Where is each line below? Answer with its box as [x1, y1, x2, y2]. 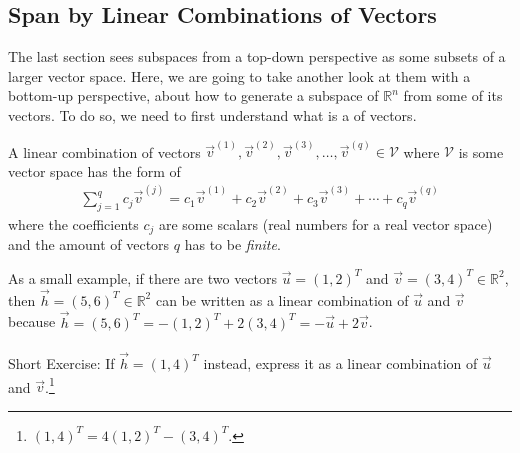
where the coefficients [8, 213, 139, 234]
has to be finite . [184, 234, 281, 255]
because [8, 311, 56, 332]
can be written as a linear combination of [155, 289, 409, 310]
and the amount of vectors [8, 234, 170, 255]
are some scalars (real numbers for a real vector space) [158, 213, 493, 234]
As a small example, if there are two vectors [8, 267, 278, 288]
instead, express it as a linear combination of [203, 352, 478, 373]
